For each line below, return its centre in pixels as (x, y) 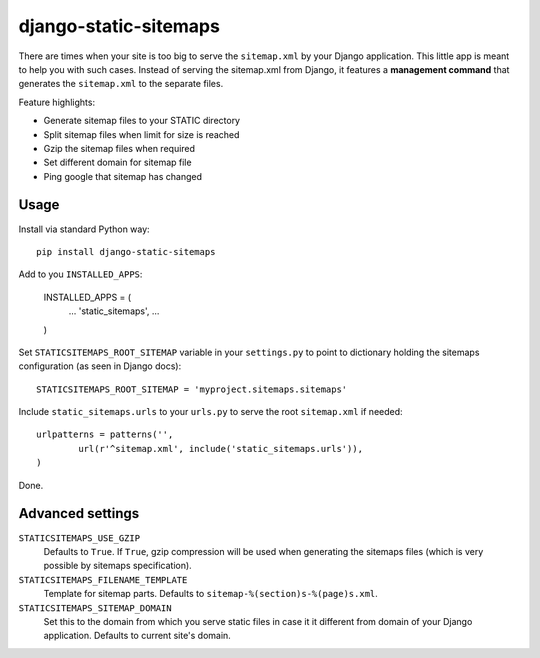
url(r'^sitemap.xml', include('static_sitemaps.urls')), (221, 448)
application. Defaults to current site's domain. (137, 636)
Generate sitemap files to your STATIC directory (141, 121)
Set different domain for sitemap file (117, 162)
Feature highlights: (56, 102)
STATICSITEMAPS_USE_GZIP (79, 538)
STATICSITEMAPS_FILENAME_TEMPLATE (103, 579)
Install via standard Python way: (84, 229)
